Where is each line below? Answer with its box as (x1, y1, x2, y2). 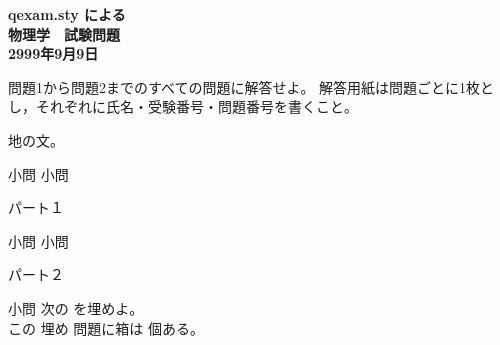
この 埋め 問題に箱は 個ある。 (8, 317, 204, 338)
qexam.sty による (8, 4, 126, 24)
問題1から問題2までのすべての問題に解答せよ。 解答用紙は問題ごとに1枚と (8, 76, 495, 97)
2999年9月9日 (8, 43, 99, 64)
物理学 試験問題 (8, 23, 120, 44)
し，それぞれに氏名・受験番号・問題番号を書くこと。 (8, 96, 358, 117)
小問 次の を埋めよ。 (8, 297, 144, 318)
